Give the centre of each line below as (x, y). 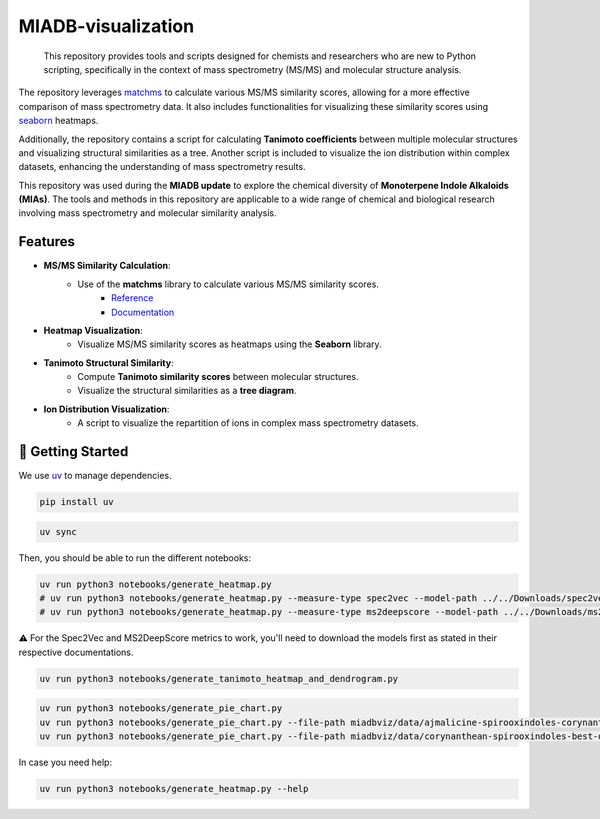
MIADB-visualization (106, 26)
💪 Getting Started (73, 451)
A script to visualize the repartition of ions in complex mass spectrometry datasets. (248, 423)
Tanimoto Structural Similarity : (108, 362)
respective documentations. (76, 652)
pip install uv (76, 502)
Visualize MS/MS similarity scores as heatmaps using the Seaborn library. (229, 344)
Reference (132, 298)
